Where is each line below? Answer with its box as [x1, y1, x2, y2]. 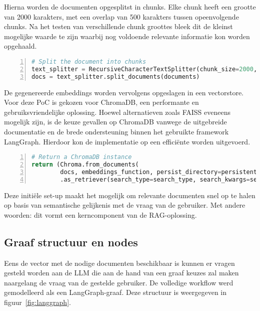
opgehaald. [4, 41, 37, 51]
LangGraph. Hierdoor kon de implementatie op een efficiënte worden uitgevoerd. [4, 136, 250, 146]
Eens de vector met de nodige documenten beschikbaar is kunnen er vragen [4, 257, 235, 268]
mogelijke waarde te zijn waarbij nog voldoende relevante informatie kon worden [4, 31, 250, 41]
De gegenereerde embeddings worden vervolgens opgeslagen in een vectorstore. [4, 87, 244, 97]
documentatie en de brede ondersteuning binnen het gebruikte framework [4, 126, 229, 136]
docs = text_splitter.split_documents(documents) [31, 73, 200, 80]
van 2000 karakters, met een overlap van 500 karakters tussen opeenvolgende [4, 11, 239, 22]
